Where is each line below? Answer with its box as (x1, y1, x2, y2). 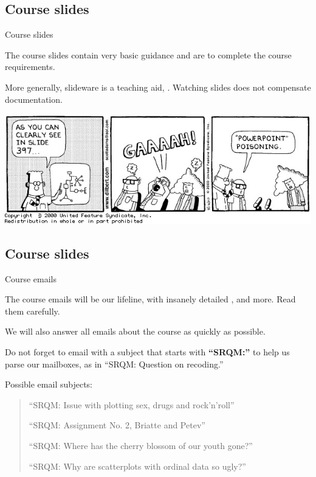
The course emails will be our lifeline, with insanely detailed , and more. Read (5, 293, 296, 305)
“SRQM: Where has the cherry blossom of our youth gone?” (29, 439, 253, 451)
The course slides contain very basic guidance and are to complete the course (5, 48, 292, 61)
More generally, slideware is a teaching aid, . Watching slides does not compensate (5, 80, 311, 93)
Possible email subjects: (5, 378, 92, 391)
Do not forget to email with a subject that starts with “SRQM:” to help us (5, 345, 290, 358)
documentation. (5, 92, 63, 105)
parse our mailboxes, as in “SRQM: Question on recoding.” (5, 357, 224, 370)
